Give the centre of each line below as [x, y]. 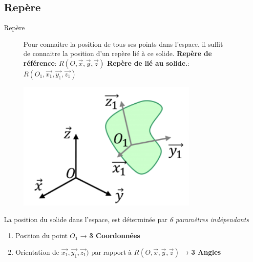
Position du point [42, 235]
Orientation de [37, 252]
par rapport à [111, 252]
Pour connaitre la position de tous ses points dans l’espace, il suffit [123, 44]
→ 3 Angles [201, 252]
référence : [40, 63]
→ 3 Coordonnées [110, 235]
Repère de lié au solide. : [148, 63]
